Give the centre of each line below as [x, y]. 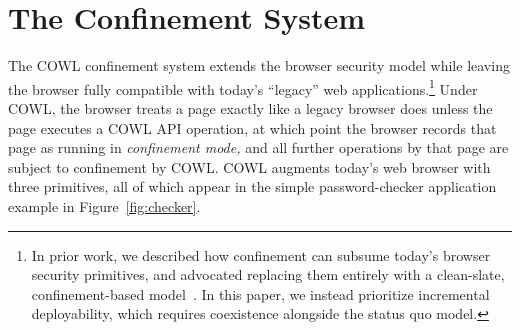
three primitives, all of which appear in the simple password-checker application [252, 186]
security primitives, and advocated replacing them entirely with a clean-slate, [268, 274]
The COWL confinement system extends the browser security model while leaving [259, 65]
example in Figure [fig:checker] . [104, 205]
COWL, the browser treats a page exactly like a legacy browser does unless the [250, 107]
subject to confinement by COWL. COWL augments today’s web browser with [249, 166]
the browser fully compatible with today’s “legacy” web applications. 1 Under [243, 87]
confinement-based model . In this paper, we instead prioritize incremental [260, 293]
